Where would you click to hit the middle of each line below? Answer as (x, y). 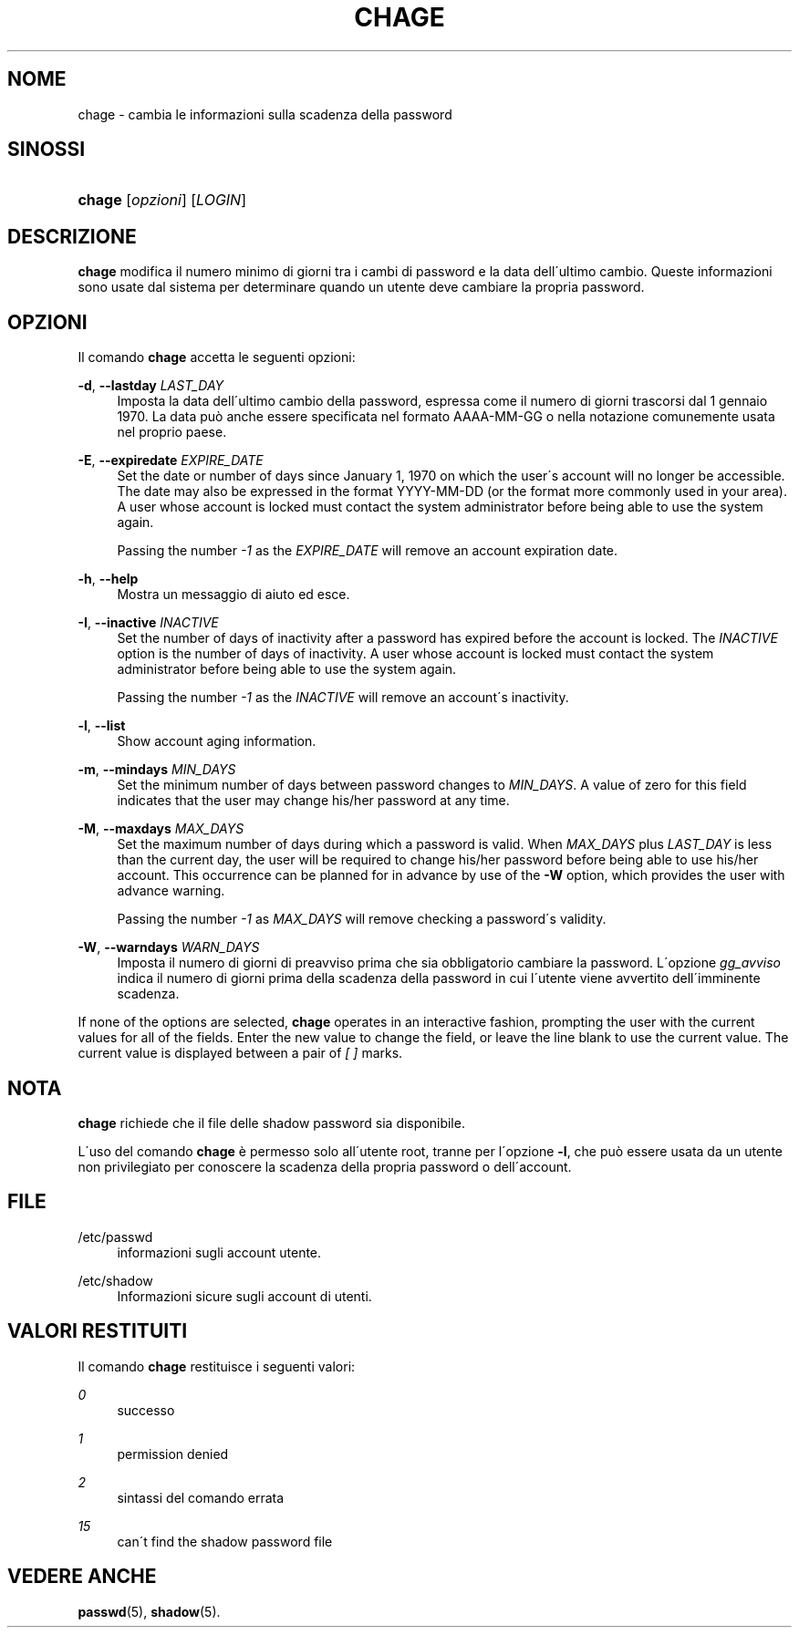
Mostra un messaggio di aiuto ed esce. (233, 595)
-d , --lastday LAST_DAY (151, 386)
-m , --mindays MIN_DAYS (157, 770)
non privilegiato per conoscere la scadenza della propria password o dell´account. (325, 1166)
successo (146, 1410)
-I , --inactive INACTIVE (148, 623)
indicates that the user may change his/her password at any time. (313, 801)
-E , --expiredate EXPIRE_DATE (171, 460)
